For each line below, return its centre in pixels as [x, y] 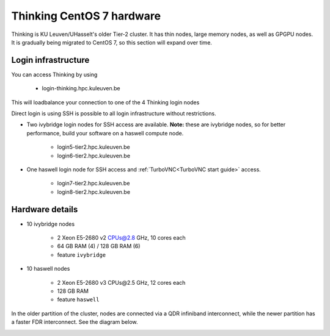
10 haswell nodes [48, 269]
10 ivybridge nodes [51, 224]
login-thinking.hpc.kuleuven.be [81, 88]
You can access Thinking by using [54, 74]
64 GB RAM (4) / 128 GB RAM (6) [99, 246]
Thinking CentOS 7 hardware [86, 16]
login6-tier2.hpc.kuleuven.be [94, 155]
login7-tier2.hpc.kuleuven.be [94, 184]
